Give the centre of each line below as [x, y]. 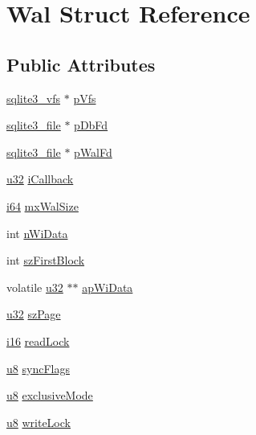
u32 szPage [34, 314]
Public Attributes [81, 64]
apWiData [108, 287]
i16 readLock [38, 341]
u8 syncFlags [38, 368]
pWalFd [93, 152]
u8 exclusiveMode [50, 395]
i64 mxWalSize [43, 205]
